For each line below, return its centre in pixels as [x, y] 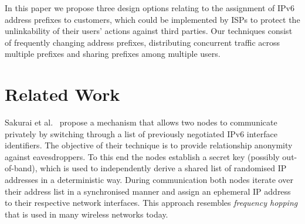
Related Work [62, 94]
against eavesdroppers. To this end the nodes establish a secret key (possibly [142, 156]
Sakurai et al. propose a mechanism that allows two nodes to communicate [141, 122]
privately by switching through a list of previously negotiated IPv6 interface [141, 133]
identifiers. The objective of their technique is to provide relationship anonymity [149, 145]
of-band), [21, 168]
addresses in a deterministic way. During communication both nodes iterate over [149, 180]
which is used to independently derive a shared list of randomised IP [163, 168]
